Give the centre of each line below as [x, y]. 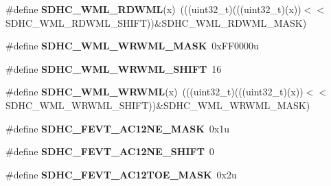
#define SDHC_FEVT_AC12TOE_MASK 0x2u [121, 174]
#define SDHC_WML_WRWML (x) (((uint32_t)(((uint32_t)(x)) [155, 92]
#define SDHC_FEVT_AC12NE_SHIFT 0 [110, 151]
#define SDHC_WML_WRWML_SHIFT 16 [114, 68]
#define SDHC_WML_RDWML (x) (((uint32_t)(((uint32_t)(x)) [153, 9]
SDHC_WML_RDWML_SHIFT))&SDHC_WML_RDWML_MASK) [156, 22]
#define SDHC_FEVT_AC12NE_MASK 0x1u [118, 128]
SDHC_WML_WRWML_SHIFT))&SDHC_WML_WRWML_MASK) [158, 105]
